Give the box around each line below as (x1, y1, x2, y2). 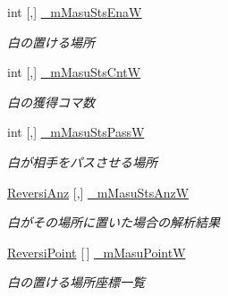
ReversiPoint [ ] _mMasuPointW (7, 242, 186, 261)
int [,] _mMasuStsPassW (7, 123, 145, 141)
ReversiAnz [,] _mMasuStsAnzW (7, 182, 190, 201)
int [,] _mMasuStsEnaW (7, 3, 142, 21)
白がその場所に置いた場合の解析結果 (7, 213, 220, 232)
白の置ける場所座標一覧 (7, 273, 145, 292)
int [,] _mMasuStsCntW (7, 63, 141, 81)
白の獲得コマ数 (7, 92, 95, 111)
